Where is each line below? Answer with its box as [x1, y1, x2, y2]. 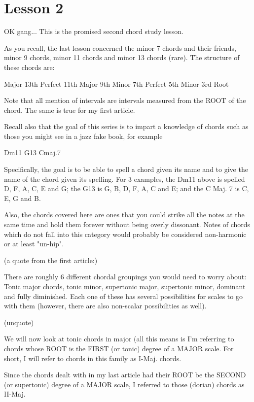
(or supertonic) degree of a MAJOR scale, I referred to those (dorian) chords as [4, 379, 245, 389]
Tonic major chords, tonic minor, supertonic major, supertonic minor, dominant [4, 281, 246, 291]
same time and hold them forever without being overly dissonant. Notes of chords [4, 219, 251, 230]
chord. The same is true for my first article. [4, 104, 135, 115]
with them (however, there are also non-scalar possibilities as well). [4, 301, 207, 311]
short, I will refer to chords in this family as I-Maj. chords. [4, 353, 181, 363]
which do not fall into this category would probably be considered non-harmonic [4, 229, 247, 239]
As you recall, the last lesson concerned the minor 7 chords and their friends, [4, 42, 236, 53]
